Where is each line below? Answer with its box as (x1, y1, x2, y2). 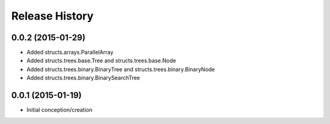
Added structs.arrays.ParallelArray (26, 49, 114, 56)
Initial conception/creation (26, 106, 93, 114)
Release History (11, 9, 94, 23)
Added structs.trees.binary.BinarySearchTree (26, 74, 141, 82)
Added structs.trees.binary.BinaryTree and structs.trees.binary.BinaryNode (26, 65, 215, 73)
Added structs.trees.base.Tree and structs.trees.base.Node (26, 57, 177, 64)
